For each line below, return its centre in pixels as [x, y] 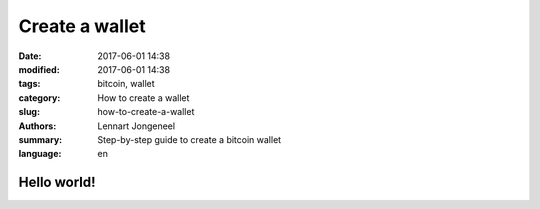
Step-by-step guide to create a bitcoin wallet [189, 139]
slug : [29, 112]
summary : [40, 139]
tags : [29, 84]
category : [39, 97]
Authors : [37, 126]
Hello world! [57, 182]
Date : [30, 56]
